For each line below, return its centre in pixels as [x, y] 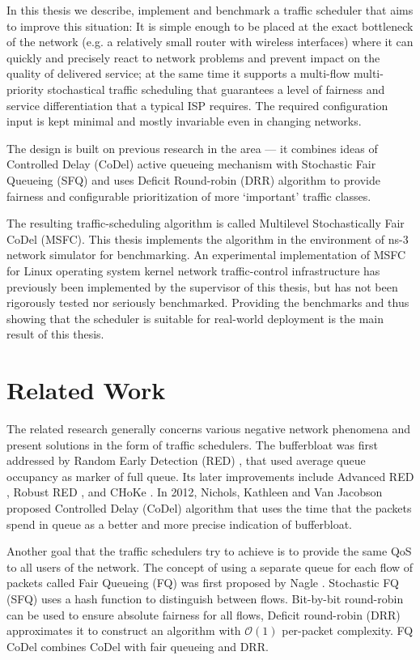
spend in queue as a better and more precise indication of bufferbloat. [180, 524]
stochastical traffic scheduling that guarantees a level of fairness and [216, 89]
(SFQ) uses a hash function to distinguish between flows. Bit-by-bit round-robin [205, 598]
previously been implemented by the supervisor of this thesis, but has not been [202, 286]
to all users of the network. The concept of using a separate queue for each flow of [210, 566]
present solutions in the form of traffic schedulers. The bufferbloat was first [192, 444]
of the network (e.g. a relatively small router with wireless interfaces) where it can [210, 42]
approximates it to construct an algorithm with [124, 630]
